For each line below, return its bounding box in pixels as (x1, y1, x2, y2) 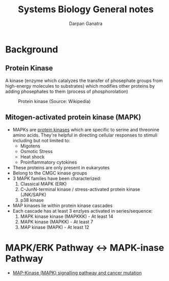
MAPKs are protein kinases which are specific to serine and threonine (12, 126, 160, 133)
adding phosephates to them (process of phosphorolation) (5, 88, 129, 94)
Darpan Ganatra (68, 20, 103, 27)
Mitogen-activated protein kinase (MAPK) (5, 113, 141, 122)
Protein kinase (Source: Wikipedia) (18, 98, 91, 104)
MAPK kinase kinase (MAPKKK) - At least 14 (20, 213, 113, 219)
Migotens (20, 143, 40, 149)
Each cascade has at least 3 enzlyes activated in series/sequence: (12, 208, 153, 214)
